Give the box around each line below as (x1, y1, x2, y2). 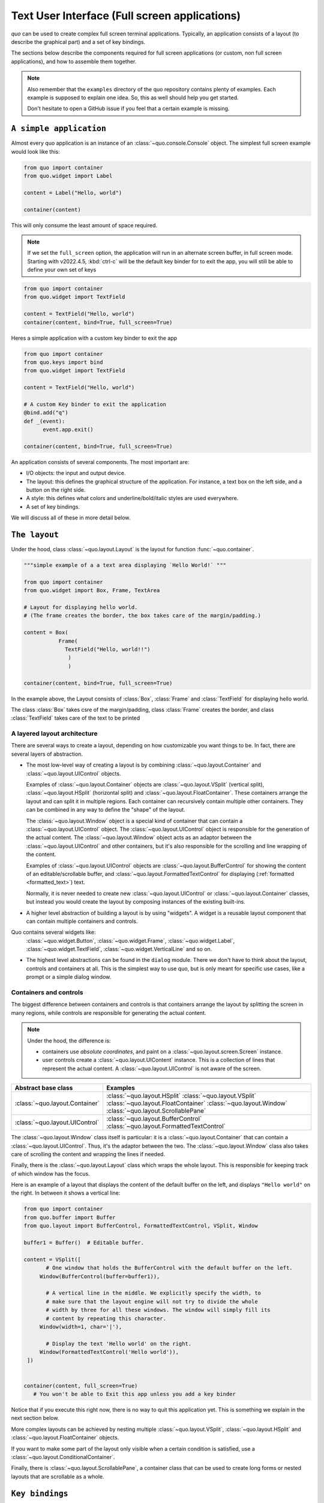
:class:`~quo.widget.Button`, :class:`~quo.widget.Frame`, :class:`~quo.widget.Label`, (26, 937, 235, 944)
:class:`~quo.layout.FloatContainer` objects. (11, 1434, 119, 1441)
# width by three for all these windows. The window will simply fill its (46, 1306, 271, 1314)
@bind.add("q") (23, 409, 68, 416)
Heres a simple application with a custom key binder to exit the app (11, 334, 177, 341)
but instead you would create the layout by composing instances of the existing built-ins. (26, 898, 245, 905)
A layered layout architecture (11, 729, 98, 738)
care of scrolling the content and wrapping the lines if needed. (11, 1150, 165, 1157)
